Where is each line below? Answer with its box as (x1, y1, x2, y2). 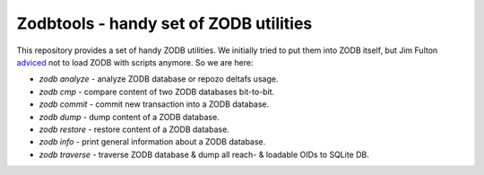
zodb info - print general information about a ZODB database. (39, 136, 266, 147)
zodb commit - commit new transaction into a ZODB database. (39, 99, 270, 109)
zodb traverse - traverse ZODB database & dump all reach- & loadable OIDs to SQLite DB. (39, 149, 369, 160)
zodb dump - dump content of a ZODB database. (39, 111, 220, 122)
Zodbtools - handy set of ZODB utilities (16, 13, 313, 33)
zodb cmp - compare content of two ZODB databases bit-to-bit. (39, 86, 275, 97)
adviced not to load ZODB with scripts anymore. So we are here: (16, 57, 255, 67)
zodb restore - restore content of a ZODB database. (39, 124, 230, 135)
